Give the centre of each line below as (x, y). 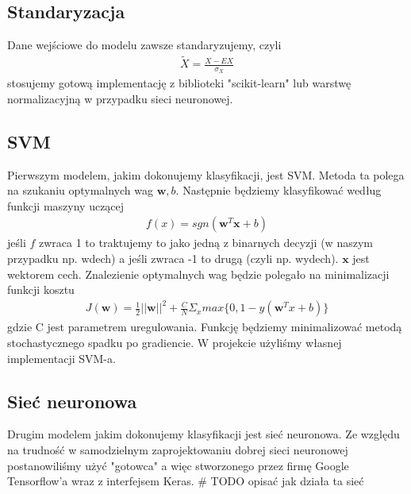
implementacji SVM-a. (61, 358)
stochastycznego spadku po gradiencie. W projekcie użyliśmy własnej (175, 342)
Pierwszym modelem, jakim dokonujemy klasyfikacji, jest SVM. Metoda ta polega (206, 174)
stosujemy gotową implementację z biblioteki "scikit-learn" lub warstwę (179, 83)
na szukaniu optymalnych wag (81, 190)
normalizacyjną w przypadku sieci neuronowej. (120, 98)
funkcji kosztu (41, 289)
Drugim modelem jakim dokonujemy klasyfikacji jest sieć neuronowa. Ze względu (204, 434)
